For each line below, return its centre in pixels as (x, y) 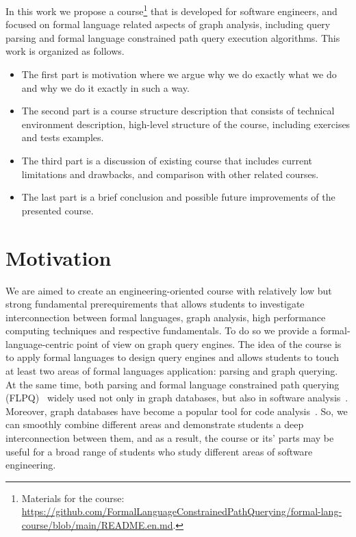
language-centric (40, 344)
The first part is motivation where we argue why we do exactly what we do (179, 74)
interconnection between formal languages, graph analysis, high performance (166, 317)
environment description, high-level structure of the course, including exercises (186, 124)
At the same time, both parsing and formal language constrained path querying (173, 384)
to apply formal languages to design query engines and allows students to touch (173, 357)
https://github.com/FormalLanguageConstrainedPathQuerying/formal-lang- (182, 511)
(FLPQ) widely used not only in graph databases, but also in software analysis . (177, 398)
